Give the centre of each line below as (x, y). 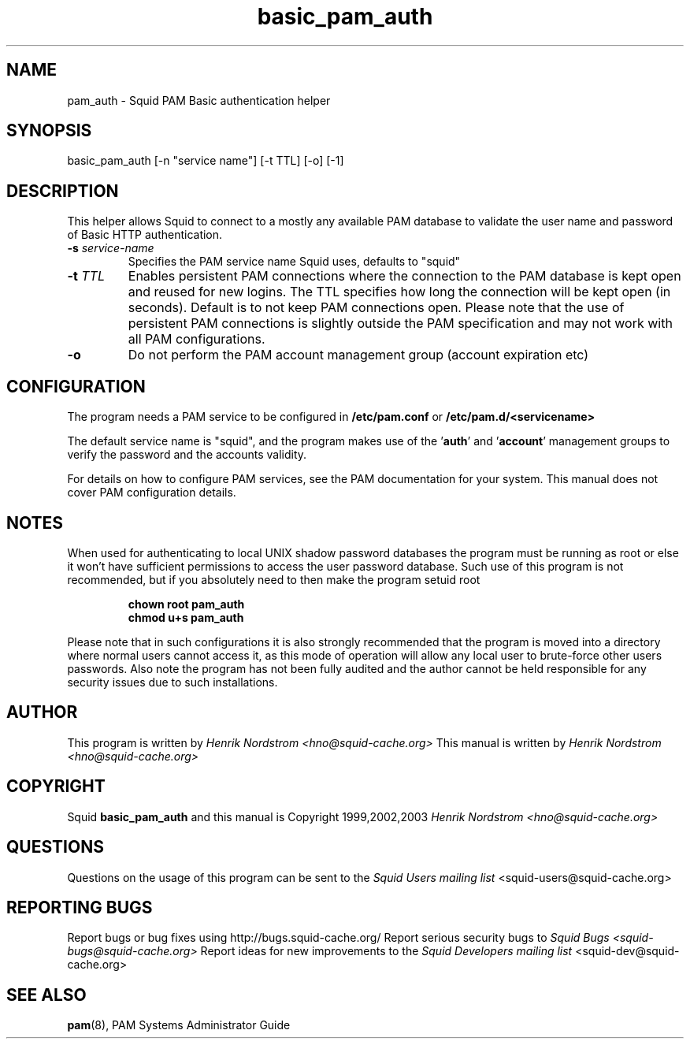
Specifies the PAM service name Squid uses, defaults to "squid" (294, 262)
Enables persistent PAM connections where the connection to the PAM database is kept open (404, 276)
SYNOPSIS (49, 131)
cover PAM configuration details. (152, 493)
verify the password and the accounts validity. (187, 455)
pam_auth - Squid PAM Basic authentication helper (199, 100)
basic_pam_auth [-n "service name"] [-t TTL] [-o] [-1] (206, 161)
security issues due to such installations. (172, 682)
